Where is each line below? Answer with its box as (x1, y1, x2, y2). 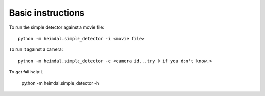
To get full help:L (9, 69, 44, 75)
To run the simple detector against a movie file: (9, 24, 105, 30)
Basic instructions (9, 7, 85, 18)
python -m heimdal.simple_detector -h (21, 80, 99, 86)
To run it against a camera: (9, 47, 63, 52)
